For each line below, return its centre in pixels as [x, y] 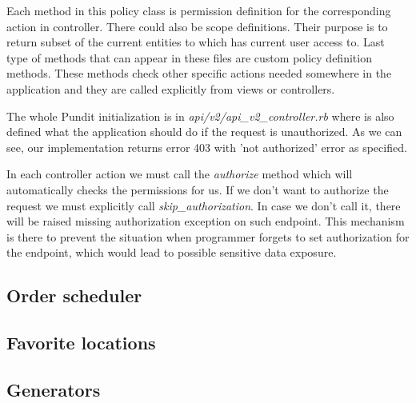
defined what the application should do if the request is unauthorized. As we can [204, 132]
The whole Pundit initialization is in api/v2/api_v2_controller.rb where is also [200, 116]
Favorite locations [81, 343]
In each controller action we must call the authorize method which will [180, 174]
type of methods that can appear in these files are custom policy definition [189, 57]
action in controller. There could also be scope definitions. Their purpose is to [197, 26]
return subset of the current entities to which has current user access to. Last [196, 42]
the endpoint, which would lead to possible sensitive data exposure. [172, 252]
